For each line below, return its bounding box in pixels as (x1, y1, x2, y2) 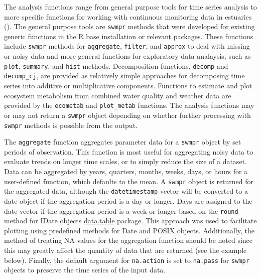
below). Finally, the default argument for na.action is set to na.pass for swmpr (4, 254, 249, 265)
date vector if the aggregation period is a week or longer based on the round (4, 205, 238, 216)
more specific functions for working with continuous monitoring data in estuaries (4, 11, 252, 22)
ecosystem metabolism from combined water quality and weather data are (4, 90, 231, 100)
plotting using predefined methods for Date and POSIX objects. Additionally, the (4, 225, 254, 235)
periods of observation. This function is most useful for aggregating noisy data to (4, 146, 253, 157)
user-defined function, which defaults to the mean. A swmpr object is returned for (4, 176, 254, 186)
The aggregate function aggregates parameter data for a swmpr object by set (4, 136, 241, 147)
